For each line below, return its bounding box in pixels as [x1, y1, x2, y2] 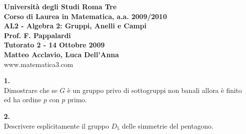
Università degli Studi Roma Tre [4, 1, 117, 11]
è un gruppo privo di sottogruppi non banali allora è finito [67, 85, 242, 95]
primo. [67, 94, 87, 105]
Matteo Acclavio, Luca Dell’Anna [4, 49, 119, 59]
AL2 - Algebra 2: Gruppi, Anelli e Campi [4, 21, 147, 31]
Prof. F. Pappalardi [4, 30, 71, 40]
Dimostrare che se [4, 85, 58, 95]
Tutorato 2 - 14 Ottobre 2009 [4, 40, 105, 50]
